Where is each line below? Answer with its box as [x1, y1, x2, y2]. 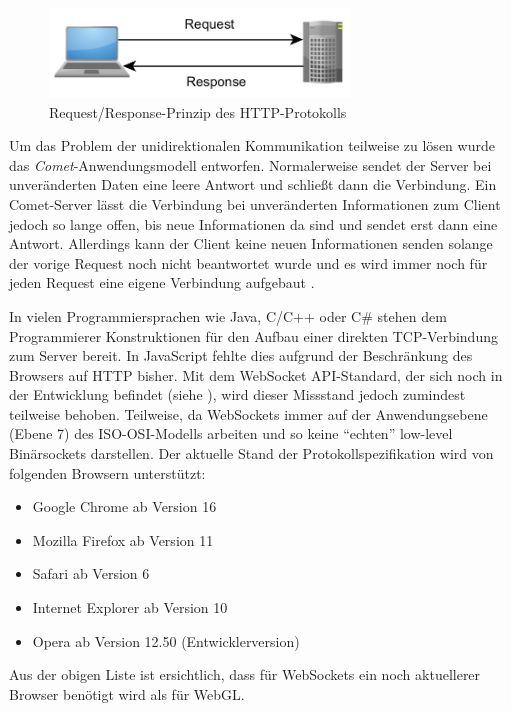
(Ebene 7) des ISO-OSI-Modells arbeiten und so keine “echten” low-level [9, 423, 453, 444]
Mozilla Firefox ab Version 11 [32, 529, 214, 550]
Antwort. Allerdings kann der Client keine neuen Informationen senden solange [9, 233, 493, 254]
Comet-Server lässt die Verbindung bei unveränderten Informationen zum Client [9, 193, 501, 214]
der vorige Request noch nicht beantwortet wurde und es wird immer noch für [9, 252, 488, 273]
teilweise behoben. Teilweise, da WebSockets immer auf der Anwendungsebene [9, 403, 488, 424]
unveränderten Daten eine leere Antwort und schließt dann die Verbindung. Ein [9, 174, 497, 195]
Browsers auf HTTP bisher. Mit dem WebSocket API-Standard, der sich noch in [9, 364, 503, 385]
